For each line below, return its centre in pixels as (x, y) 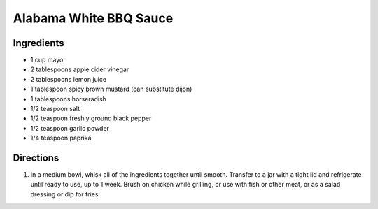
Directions (36, 158)
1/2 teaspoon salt (55, 109)
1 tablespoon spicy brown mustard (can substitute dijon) (111, 89)
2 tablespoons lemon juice (69, 79)
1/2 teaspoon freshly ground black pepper (91, 118)
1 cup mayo (47, 60)
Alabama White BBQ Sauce (93, 18)
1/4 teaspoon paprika (61, 138)
